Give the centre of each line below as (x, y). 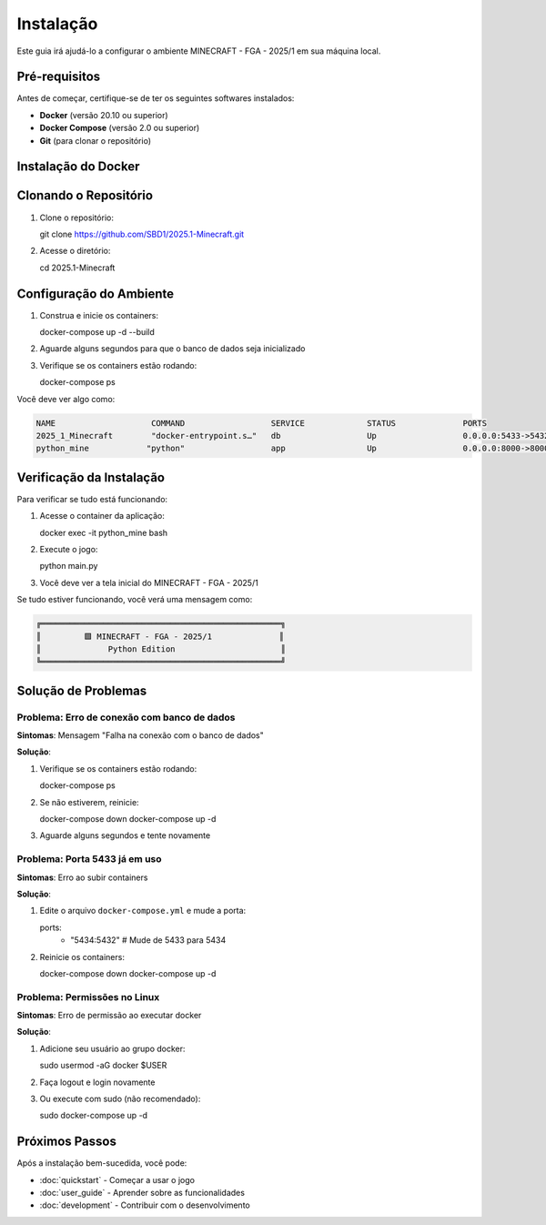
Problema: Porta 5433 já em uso (90, 859)
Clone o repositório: (76, 218)
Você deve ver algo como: (66, 399)
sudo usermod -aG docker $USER (103, 1066)
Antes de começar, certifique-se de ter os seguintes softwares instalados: (156, 98)
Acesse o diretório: (75, 251)
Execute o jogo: (69, 550)
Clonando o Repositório (85, 196)
